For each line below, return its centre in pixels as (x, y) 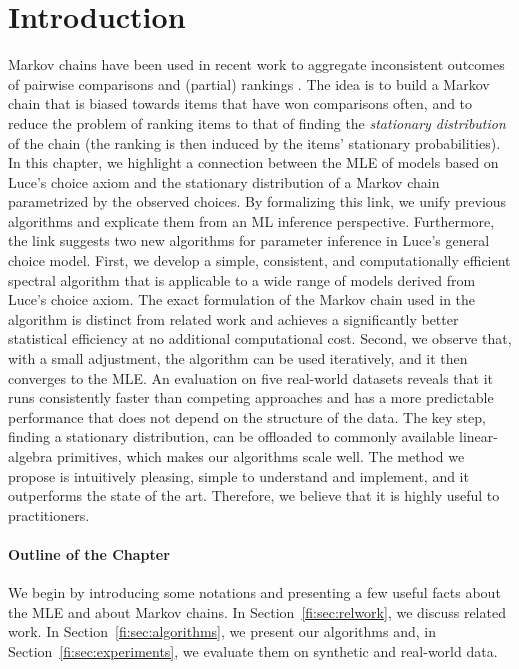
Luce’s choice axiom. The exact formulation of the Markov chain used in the (242, 299)
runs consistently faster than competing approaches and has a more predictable (251, 397)
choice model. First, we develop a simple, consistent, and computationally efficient (259, 260)
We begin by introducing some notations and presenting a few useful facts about (254, 592)
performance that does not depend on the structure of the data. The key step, (247, 416)
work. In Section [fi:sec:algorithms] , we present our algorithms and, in (222, 631)
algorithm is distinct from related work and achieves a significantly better (233, 318)
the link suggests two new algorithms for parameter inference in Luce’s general (249, 240)
